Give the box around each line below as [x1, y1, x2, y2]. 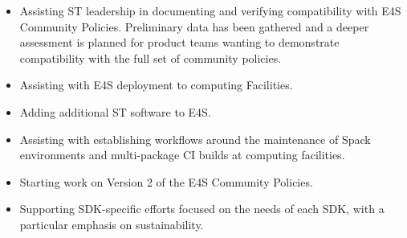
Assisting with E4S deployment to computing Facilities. [19, 76, 293, 93]
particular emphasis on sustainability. [19, 215, 204, 232]
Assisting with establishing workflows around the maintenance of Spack [19, 130, 371, 147]
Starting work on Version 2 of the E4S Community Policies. [19, 173, 313, 190]
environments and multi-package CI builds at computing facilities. [19, 146, 345, 163]
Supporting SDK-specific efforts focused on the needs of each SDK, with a [19, 200, 385, 217]
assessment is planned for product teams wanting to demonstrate [19, 34, 340, 51]
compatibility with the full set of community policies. [19, 49, 282, 66]
